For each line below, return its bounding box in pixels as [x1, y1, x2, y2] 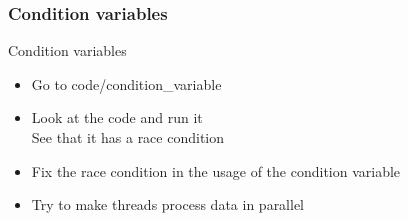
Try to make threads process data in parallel [31, 194, 305, 215]
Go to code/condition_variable [31, 73, 222, 94]
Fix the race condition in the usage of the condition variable [31, 160, 401, 181]
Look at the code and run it [31, 107, 203, 128]
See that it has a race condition [31, 127, 225, 147]
